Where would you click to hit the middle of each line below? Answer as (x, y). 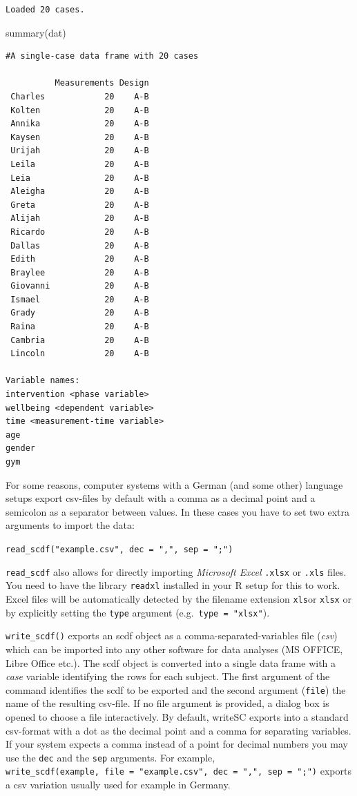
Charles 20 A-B (80, 96)
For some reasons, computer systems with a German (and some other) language (174, 484)
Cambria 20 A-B (80, 340)
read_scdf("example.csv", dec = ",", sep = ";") (119, 549)
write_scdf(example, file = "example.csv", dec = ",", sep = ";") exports (178, 771)
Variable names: (43, 381)
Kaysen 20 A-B (80, 137)
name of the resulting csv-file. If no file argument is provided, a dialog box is (167, 703)
